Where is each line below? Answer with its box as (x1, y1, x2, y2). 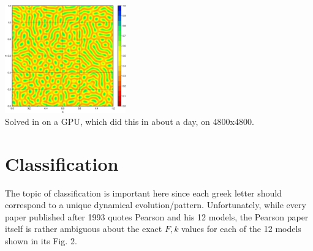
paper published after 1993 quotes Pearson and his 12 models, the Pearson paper (5, 210, 309, 223)
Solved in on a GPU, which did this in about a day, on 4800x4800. (5, 114, 254, 127)
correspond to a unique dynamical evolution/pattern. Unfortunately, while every (5, 198, 306, 211)
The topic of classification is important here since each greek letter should (5, 186, 282, 199)
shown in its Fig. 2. (5, 234, 77, 247)
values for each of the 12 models (181, 222, 301, 235)
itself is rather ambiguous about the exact (5, 222, 162, 235)
